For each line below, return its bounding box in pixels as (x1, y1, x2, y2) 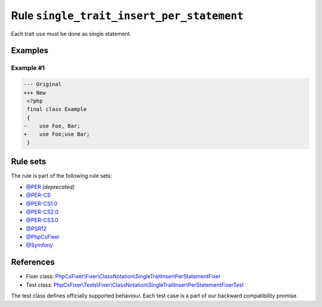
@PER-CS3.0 (26, 216, 59, 224)
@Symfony (26, 241, 53, 249)
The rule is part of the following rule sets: (11, 172, 113, 179)
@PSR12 (26, 225, 47, 232)
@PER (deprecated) (26, 183, 75, 190)
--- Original (23, 81, 62, 88)
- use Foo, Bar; (23, 123, 80, 129)
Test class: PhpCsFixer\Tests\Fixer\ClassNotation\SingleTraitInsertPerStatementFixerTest (26, 281, 244, 289)
